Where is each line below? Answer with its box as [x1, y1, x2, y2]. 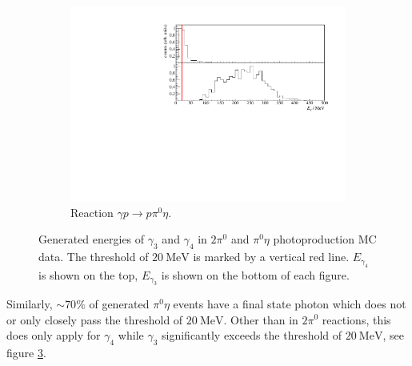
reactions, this [322, 311, 391, 328]
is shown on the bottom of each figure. [161, 266, 350, 283]
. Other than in [223, 311, 298, 328]
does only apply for [6, 327, 101, 344]
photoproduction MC [273, 231, 377, 247]
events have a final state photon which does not [173, 295, 406, 312]
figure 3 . [6, 344, 46, 360]
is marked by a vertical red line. [193, 248, 350, 265]
